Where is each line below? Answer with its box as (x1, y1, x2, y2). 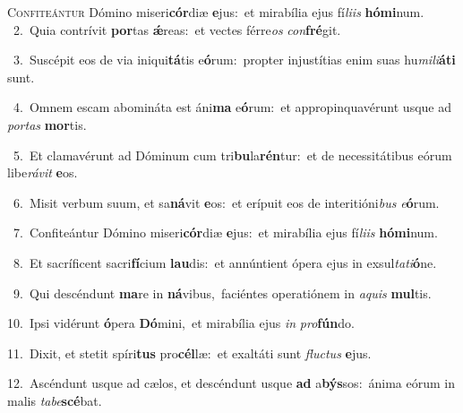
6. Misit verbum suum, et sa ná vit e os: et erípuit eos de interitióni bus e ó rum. (13, 193, 440, 211)
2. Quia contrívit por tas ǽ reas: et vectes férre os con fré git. (13, 20, 341, 39)
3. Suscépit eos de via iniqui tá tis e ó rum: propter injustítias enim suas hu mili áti (13, 50, 456, 69)
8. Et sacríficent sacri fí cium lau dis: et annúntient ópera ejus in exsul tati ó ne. (13, 253, 437, 271)
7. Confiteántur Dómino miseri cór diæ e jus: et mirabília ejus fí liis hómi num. (13, 223, 438, 242)
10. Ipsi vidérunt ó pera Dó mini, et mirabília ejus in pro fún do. (7, 314, 355, 332)
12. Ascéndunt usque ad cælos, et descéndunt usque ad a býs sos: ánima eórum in (7, 374, 456, 392)
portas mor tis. (7, 115, 87, 133)
